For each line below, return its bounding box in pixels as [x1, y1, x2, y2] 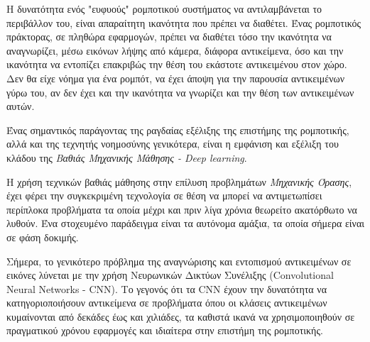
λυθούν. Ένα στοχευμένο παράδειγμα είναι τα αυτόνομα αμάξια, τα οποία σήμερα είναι [6, 216, 365, 231]
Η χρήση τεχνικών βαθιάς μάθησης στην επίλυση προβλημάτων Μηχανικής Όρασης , [6, 174, 352, 189]
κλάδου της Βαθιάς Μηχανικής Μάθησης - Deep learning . [6, 150, 247, 165]
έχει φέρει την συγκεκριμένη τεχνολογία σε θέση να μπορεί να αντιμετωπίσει [6, 188, 322, 203]
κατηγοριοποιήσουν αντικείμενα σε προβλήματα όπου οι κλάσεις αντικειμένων [6, 295, 327, 310]
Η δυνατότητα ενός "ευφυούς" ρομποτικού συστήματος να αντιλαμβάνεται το [6, 1, 322, 16]
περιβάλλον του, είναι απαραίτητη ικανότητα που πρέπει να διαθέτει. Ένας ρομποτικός [6, 15, 361, 30]
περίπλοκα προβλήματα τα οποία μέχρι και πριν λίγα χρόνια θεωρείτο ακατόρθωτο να [6, 202, 357, 216]
